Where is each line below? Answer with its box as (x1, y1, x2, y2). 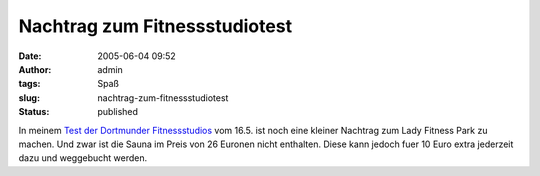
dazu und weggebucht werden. (18, 152, 148, 164)
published (97, 106, 139, 118)
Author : (18, 63, 52, 75)
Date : (18, 50, 42, 62)
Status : (18, 106, 50, 118)
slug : (18, 91, 40, 104)
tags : (18, 78, 41, 90)
